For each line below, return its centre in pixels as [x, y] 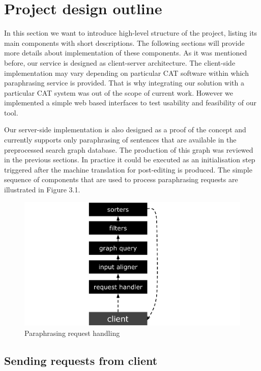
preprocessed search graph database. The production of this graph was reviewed [129, 149]
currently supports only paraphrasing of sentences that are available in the [120, 140]
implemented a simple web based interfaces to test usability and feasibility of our [130, 103]
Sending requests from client [81, 360]
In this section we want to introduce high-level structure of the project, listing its [131, 33]
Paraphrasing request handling [72, 333]
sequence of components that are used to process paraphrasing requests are [121, 179]
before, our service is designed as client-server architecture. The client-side [120, 62]
